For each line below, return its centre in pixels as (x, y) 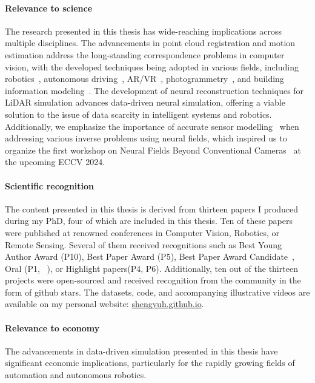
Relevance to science (49, 8)
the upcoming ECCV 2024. (55, 162)
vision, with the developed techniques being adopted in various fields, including (152, 66)
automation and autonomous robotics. (76, 375)
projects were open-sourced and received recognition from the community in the (153, 280)
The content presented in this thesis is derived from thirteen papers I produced (152, 208)
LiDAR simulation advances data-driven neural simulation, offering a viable (145, 102)
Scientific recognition (50, 185)
